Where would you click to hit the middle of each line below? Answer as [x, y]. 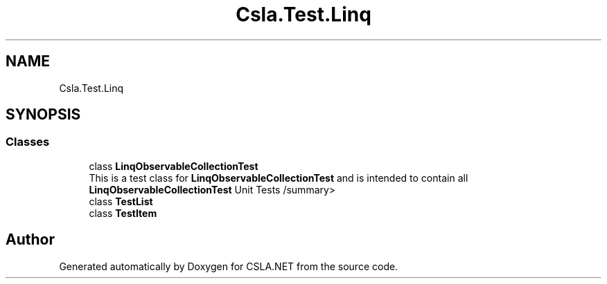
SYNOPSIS [43, 115]
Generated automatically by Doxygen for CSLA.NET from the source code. [229, 266]
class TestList [121, 201]
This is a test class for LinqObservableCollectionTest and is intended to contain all [279, 178]
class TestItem [123, 213]
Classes [28, 142]
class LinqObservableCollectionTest [174, 166]
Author [30, 240]
